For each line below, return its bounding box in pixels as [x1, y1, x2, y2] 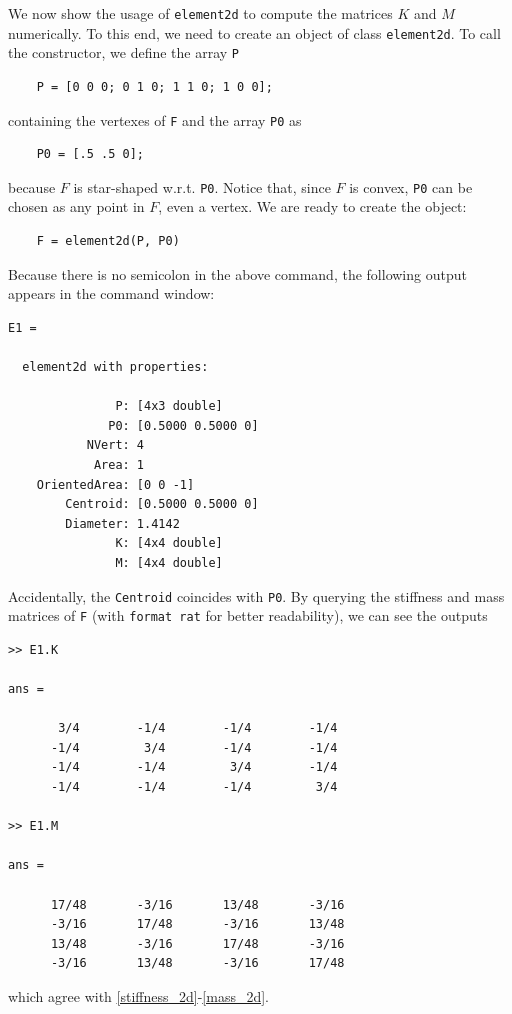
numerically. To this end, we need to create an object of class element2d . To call [8, 22, 501, 43]
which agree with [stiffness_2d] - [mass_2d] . [8, 985, 269, 1006]
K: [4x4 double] [115, 536, 223, 551]
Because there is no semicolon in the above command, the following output [8, 263, 467, 284]
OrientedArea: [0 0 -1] [36, 477, 195, 492]
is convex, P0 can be [349, 176, 473, 197]
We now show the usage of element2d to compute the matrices [8, 3, 393, 23]
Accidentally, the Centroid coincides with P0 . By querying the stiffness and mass [8, 585, 505, 606]
